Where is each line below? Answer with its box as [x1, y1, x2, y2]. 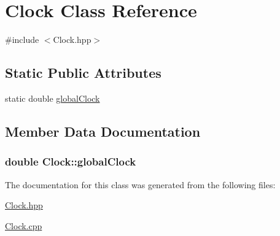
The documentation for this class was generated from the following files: [5, 178, 276, 191]
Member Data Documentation [5, 121, 201, 140]
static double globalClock [5, 91, 100, 104]
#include [5, 33, 39, 46]
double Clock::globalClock [5, 154, 136, 169]
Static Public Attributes [5, 63, 161, 82]
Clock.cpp [5, 219, 42, 232]
